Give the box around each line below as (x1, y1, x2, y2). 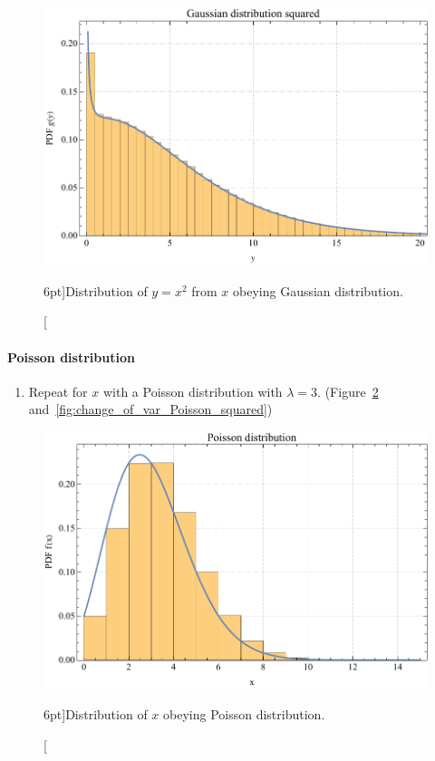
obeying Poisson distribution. (163, 704, 325, 723)
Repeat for (28, 381, 88, 400)
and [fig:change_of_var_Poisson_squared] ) (28, 400, 273, 419)
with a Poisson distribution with (102, 381, 283, 400)
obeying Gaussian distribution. (233, 281, 403, 300)
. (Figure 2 (317, 381, 379, 400)
